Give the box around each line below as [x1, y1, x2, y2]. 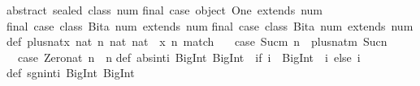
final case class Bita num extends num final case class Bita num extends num [6, 17, 414, 34]
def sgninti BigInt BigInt [6, 64, 135, 81]
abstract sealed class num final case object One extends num [6, 2, 323, 18]
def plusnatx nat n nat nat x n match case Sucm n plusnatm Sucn [6, 33, 388, 50]
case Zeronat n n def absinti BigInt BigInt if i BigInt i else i [17, 48, 361, 65]
